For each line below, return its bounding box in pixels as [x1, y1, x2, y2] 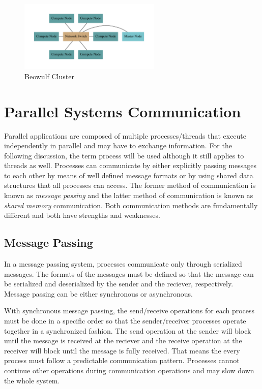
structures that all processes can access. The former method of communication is [4, 180, 256, 190]
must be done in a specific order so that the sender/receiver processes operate [4, 315, 246, 326]
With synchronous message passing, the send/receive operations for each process [4, 305, 255, 316]
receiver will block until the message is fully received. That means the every [4, 345, 240, 355]
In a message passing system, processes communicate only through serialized [4, 258, 242, 269]
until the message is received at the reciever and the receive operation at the [4, 335, 242, 346]
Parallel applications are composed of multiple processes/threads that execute [4, 130, 247, 141]
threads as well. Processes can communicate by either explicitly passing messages [4, 160, 257, 171]
